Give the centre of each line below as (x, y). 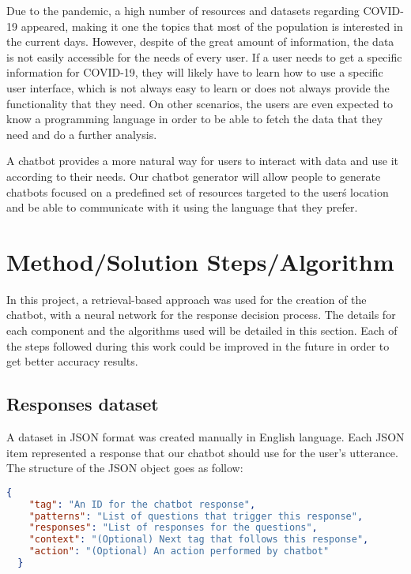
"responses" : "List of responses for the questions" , (173, 528)
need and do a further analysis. (82, 134)
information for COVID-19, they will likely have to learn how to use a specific (195, 72)
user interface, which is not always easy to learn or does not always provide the (198, 87)
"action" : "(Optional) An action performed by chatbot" (179, 551)
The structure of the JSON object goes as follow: (125, 468)
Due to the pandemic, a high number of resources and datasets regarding (183, 10)
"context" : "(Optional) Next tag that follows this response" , (199, 540)
